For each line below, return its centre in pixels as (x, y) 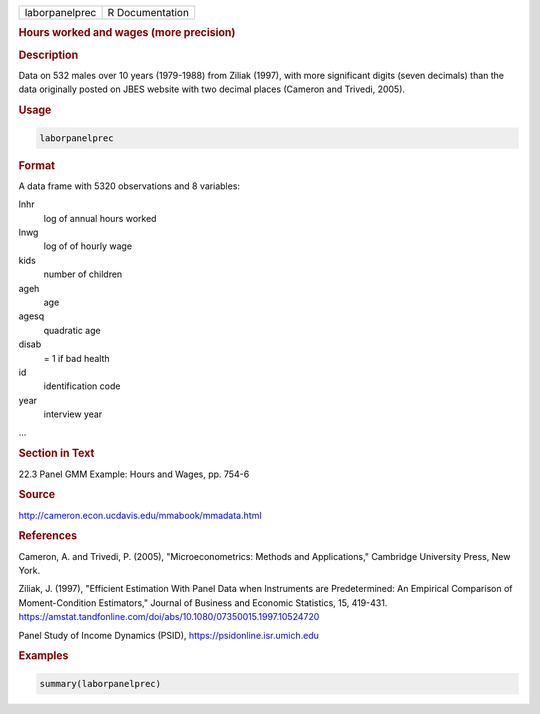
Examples (43, 656)
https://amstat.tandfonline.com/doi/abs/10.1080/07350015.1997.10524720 (169, 617)
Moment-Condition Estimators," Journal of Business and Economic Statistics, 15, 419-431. (203, 602)
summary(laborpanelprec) (100, 683)
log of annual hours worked (100, 218)
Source (37, 495)
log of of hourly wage (88, 246)
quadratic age (72, 330)
